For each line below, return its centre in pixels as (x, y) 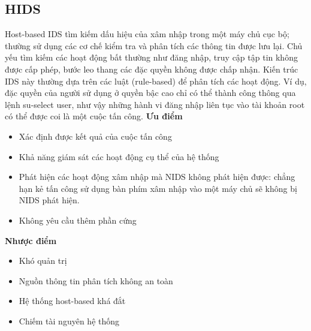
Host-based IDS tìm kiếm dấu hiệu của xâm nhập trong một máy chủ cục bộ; (147, 34)
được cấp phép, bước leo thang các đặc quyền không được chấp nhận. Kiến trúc (152, 69)
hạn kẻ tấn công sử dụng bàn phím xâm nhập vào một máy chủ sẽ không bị (158, 188)
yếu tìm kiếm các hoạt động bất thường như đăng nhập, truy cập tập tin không (151, 57)
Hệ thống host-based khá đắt (72, 301)
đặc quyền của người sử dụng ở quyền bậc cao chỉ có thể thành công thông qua (150, 93)
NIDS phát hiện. (49, 200)
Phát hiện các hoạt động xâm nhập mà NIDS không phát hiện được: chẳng (157, 177)
